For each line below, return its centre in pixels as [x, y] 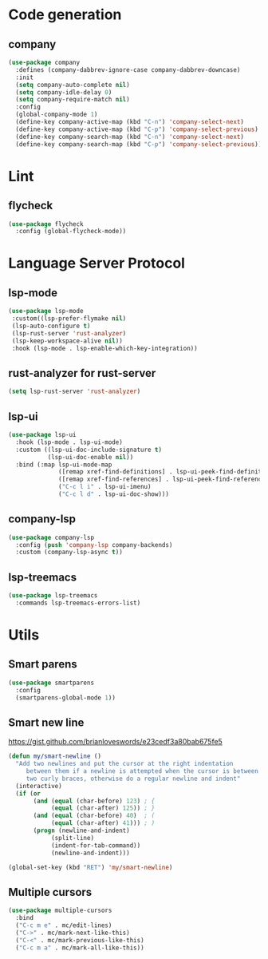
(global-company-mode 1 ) [57, 115]
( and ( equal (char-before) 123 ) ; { [94, 801]
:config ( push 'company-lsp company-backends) [94, 545]
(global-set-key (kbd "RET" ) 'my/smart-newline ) [91, 867]
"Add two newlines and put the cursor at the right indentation [124, 764]
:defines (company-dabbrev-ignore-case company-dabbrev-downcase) [128, 69]
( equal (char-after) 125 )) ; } [103, 808]
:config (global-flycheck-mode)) [71, 232]
